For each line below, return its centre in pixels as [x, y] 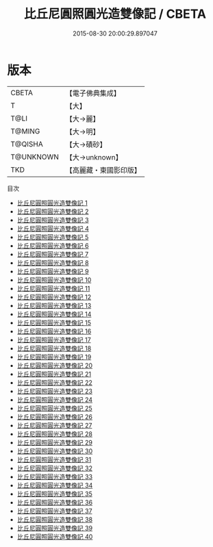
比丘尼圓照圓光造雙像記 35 [54, 494]
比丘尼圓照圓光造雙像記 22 [54, 382]
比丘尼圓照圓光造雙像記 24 [55, 399]
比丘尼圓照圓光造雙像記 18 [54, 348]
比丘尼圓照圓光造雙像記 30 [55, 451]
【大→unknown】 [94, 157]
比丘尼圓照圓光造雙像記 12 [54, 297]
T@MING [25, 131]
